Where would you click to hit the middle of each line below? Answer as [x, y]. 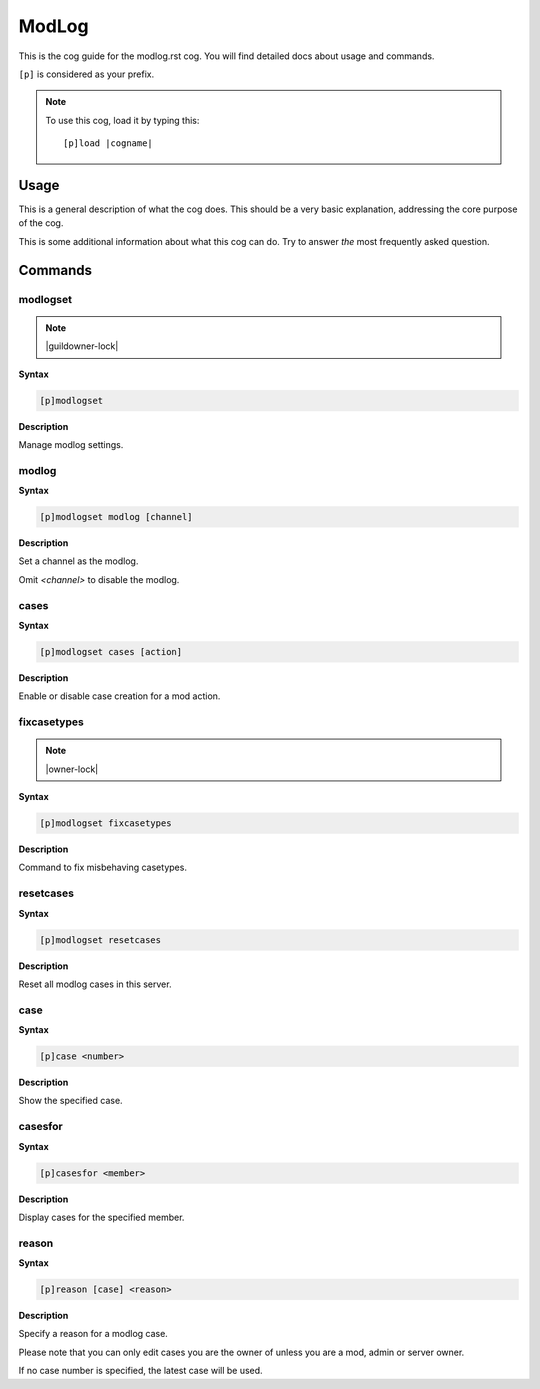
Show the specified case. [71, 1101]
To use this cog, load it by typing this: [122, 120]
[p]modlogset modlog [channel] [116, 517]
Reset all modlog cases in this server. [95, 984]
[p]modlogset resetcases [100, 939]
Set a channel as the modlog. [78, 561]
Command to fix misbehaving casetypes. [102, 867]
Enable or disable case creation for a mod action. [119, 696]
